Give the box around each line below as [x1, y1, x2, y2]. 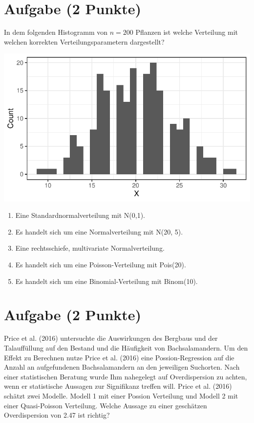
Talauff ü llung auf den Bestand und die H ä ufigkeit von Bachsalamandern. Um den [4, 342, 248, 352]
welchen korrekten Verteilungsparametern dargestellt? [4, 36, 165, 47]
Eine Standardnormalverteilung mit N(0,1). [15, 210, 145, 220]
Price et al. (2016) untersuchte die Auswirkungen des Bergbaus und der [4, 333, 218, 343]
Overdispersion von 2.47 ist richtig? [4, 410, 110, 420]
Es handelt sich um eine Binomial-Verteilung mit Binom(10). [15, 276, 198, 286]
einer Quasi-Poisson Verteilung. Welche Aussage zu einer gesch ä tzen [4, 400, 207, 410]
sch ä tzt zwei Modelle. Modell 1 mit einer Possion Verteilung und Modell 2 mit [4, 390, 238, 400]
